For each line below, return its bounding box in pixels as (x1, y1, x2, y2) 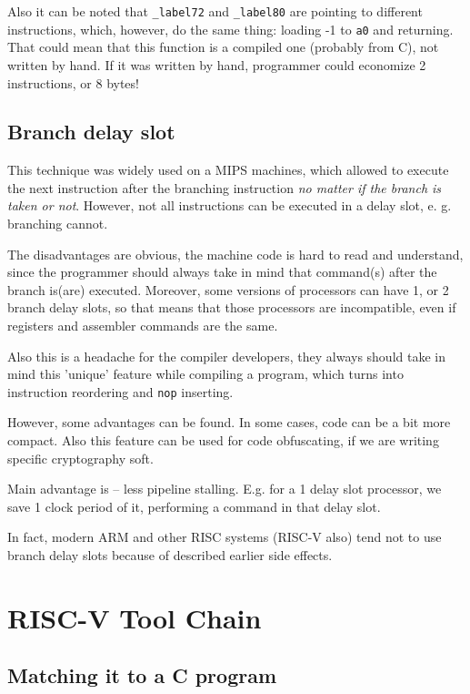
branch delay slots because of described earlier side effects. (7, 546, 333, 565)
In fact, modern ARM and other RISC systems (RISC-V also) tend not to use (7, 527, 442, 546)
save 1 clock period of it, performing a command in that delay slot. (7, 496, 381, 515)
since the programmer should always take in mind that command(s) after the (7, 262, 437, 281)
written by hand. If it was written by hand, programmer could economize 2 (7, 55, 426, 74)
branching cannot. (7, 214, 108, 233)
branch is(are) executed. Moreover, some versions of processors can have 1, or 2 (7, 280, 449, 299)
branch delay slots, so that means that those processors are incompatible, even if (7, 298, 456, 317)
